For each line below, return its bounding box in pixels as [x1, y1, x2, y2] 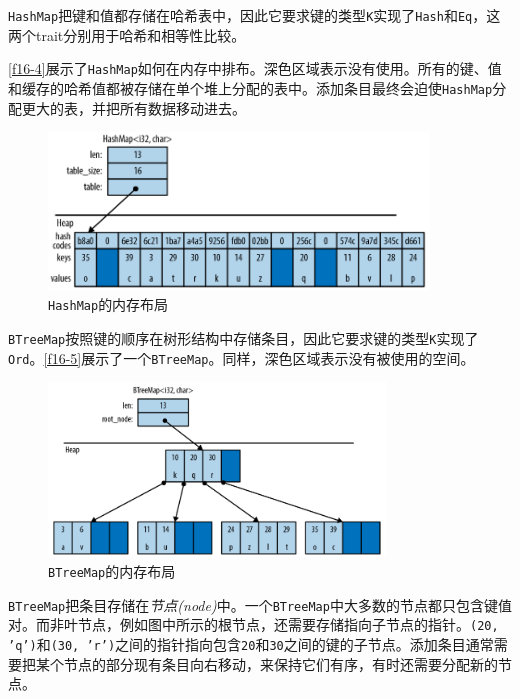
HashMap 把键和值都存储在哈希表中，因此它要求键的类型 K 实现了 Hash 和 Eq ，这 [8, 5, 501, 25]
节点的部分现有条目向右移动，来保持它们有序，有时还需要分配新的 [63, 653, 498, 674]
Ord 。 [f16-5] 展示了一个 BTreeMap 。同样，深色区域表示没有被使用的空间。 [8, 347, 475, 368]
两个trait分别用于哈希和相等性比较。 [8, 24, 246, 45]
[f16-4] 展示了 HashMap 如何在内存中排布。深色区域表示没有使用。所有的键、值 [8, 58, 502, 79]
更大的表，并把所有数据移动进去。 [21, 97, 246, 118]
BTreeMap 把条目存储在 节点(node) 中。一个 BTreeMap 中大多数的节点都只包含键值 [8, 594, 512, 615]
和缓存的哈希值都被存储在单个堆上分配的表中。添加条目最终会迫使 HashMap [8, 77, 493, 98]
